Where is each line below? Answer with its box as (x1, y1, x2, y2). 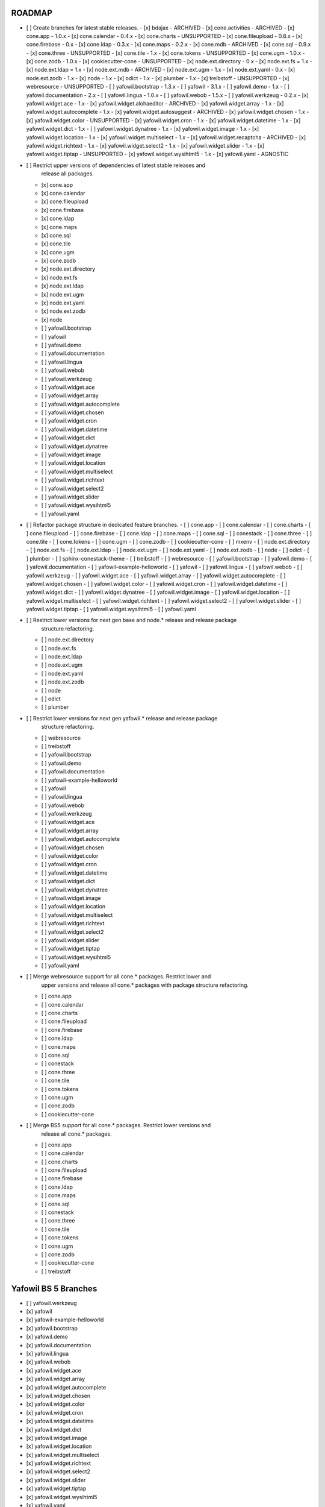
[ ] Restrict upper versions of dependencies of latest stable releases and (26, 162, 206, 169)
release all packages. (41, 170, 94, 177)
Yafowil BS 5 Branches (11, 1283, 97, 1294)
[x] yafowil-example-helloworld (26, 1316, 104, 1323)
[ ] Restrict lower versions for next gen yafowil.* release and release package (26, 714, 218, 722)
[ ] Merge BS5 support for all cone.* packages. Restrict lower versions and (26, 1122, 211, 1129)
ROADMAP (11, 8, 52, 18)
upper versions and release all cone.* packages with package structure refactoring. (41, 981, 249, 989)
